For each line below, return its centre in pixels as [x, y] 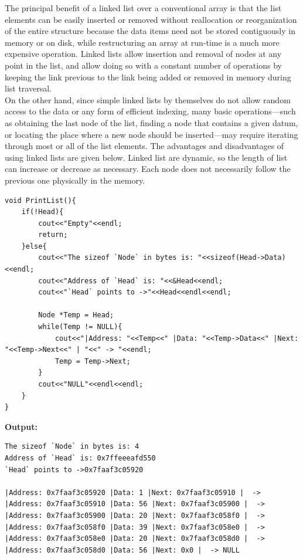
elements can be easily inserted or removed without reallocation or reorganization [151, 19]
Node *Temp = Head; [76, 315]
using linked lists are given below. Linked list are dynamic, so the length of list [146, 157]
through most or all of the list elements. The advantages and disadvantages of [144, 146]
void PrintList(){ [40, 200]
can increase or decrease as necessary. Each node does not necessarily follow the [148, 169]
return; [53, 235]
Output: [21, 426]
